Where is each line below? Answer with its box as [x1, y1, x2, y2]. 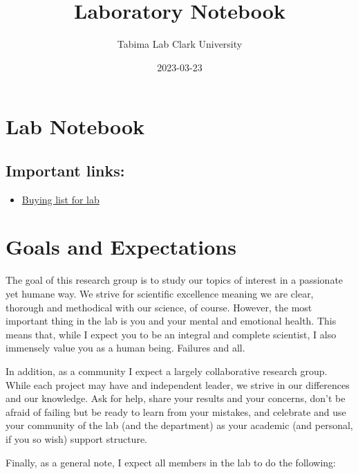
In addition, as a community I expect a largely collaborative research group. [6, 363, 328, 378]
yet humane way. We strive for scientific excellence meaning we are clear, [6, 286, 314, 301]
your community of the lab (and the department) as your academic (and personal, [6, 418, 353, 432]
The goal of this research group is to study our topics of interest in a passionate [6, 273, 343, 287]
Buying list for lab [21, 192, 100, 206]
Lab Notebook [6, 112, 145, 140]
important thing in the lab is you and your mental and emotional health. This [6, 313, 337, 328]
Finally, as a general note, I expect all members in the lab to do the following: [6, 455, 336, 469]
